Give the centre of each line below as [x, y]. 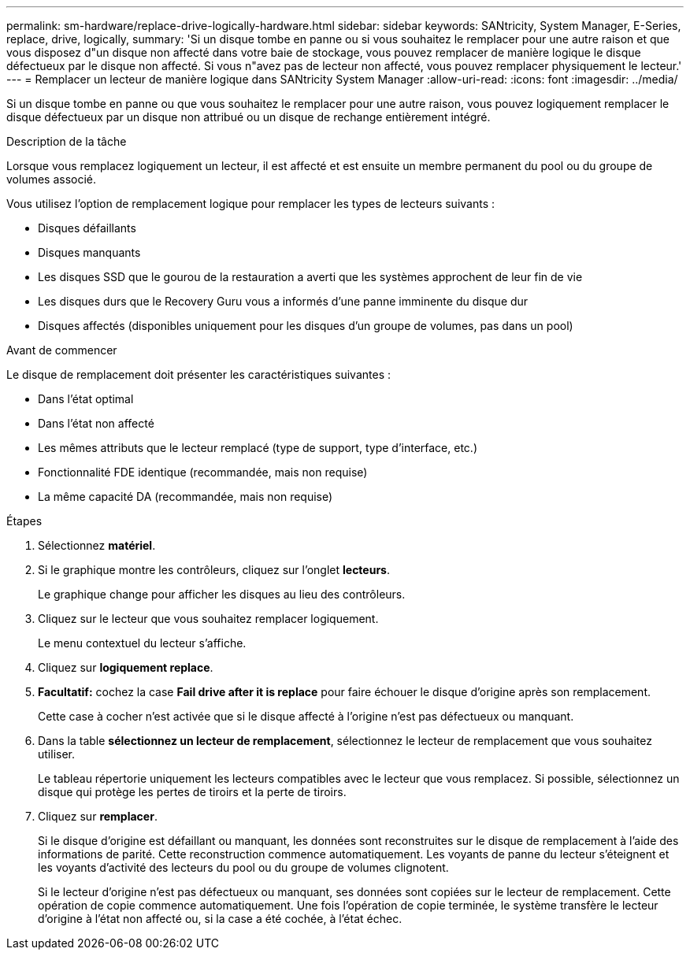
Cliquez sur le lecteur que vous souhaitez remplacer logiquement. [208, 619]
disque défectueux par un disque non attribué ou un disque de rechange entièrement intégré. [249, 117]
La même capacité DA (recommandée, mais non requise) [185, 497]
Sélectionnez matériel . [97, 545]
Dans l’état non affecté [96, 423]
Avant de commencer [62, 350]
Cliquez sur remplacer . [98, 816]
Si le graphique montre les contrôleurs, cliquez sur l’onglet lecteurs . [214, 570]
